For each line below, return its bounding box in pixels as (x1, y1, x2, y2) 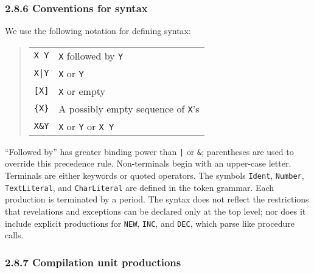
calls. (5, 229, 24, 241)
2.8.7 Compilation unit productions (5, 254, 181, 269)
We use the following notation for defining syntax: (5, 24, 191, 37)
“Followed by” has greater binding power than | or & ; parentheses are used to (5, 145, 294, 157)
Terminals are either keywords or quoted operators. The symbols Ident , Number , (5, 169, 304, 182)
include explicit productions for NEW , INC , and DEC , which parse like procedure (5, 216, 295, 229)
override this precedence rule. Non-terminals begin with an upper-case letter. (5, 157, 291, 170)
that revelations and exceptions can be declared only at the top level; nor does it (5, 204, 306, 217)
